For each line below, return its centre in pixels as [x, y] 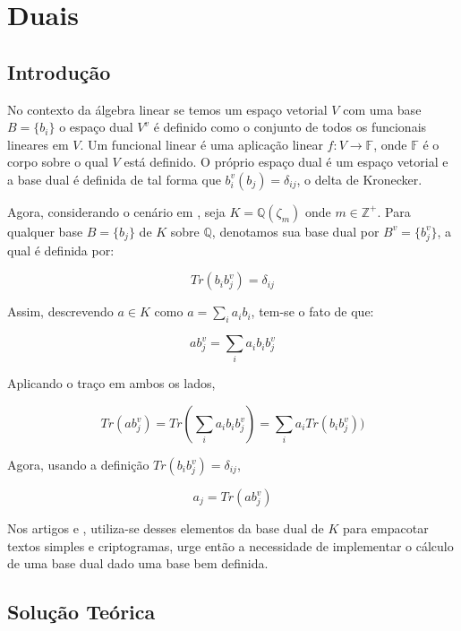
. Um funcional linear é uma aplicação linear [201, 144]
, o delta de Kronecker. [359, 179]
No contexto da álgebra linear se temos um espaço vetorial [167, 109]
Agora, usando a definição [78, 464]
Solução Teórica [81, 612]
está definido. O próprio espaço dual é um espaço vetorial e [286, 162]
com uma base [382, 109]
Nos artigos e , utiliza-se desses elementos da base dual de [166, 528]
